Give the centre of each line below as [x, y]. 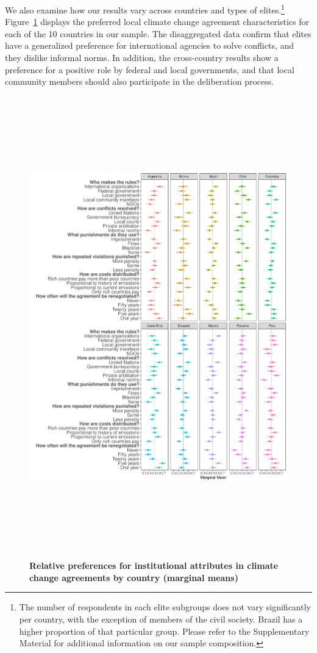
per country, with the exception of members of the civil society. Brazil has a [161, 619]
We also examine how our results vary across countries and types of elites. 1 [145, 9]
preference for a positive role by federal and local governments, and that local [150, 69]
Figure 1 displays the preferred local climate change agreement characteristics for [157, 22]
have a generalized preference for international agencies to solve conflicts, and [150, 45]
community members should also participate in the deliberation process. [140, 81]
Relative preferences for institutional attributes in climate [154, 566]
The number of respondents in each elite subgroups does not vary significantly [165, 607]
